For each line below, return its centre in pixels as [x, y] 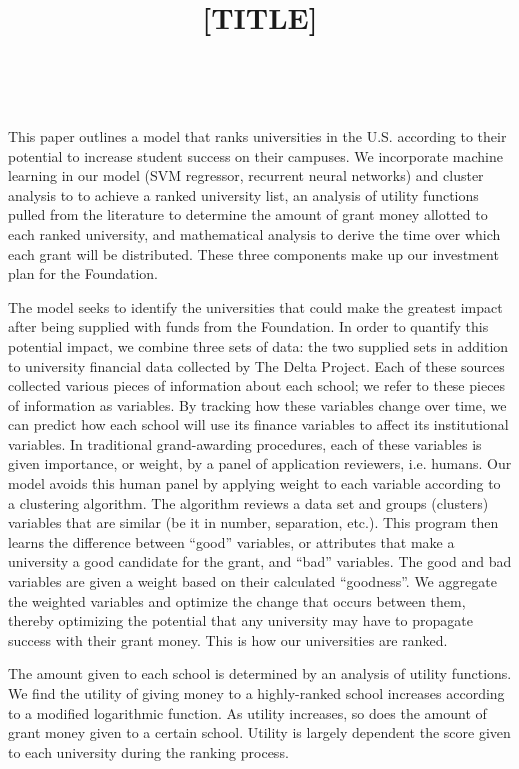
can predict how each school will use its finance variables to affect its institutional [258, 424]
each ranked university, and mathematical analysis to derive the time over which [254, 233]
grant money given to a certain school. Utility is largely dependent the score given [259, 732]
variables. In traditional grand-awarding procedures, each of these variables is [245, 443]
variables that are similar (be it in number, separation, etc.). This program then [253, 522]
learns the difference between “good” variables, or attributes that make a [231, 541]
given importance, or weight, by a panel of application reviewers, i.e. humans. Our [260, 463]
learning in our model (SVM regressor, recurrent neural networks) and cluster [246, 175]
